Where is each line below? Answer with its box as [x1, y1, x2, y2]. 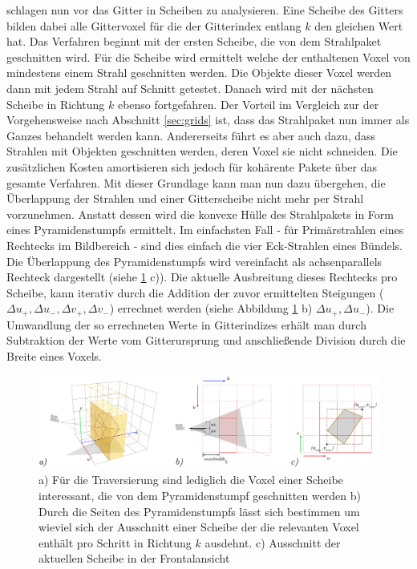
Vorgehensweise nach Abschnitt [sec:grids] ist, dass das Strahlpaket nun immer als [6, 111, 410, 128]
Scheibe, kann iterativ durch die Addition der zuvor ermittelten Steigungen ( [6, 284, 384, 301]
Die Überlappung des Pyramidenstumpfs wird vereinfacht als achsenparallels [6, 252, 383, 269]
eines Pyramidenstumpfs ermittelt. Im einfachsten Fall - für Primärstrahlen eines [6, 221, 404, 238]
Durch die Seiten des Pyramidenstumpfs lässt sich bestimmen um [38, 502, 360, 519]
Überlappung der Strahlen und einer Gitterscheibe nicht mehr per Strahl [6, 190, 364, 207]
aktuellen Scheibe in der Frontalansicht [38, 550, 230, 567]
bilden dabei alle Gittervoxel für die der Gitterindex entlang [6, 17, 302, 34]
